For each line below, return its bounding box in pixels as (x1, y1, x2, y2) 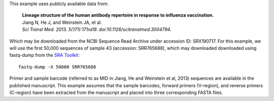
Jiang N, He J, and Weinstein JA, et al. (22, 19, 102, 25)
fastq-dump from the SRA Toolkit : (9, 52, 80, 58)
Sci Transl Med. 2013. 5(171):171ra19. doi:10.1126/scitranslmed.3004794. (22, 26, 172, 32)
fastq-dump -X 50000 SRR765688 (18, 64, 96, 70)
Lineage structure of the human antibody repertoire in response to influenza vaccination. (22, 12, 214, 18)
